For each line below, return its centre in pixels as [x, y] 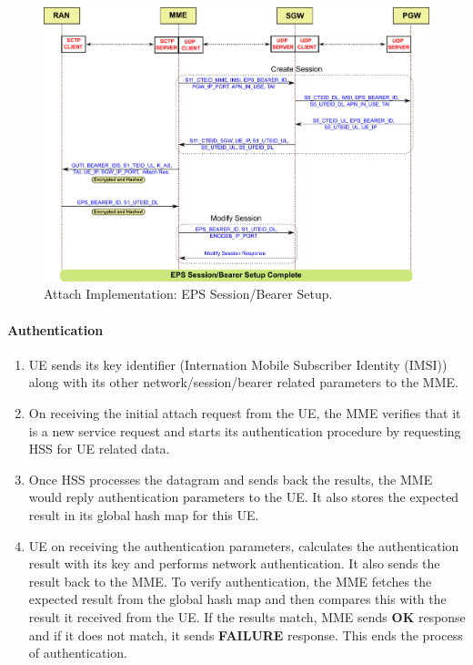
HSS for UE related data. [99, 449]
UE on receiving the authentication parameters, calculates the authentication [244, 545]
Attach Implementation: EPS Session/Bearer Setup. [188, 294]
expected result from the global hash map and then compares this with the [237, 599]
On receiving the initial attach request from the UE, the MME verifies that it [245, 413]
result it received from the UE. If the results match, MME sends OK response [247, 617]
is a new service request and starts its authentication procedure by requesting [245, 430]
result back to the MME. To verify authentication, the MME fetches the [230, 581]
